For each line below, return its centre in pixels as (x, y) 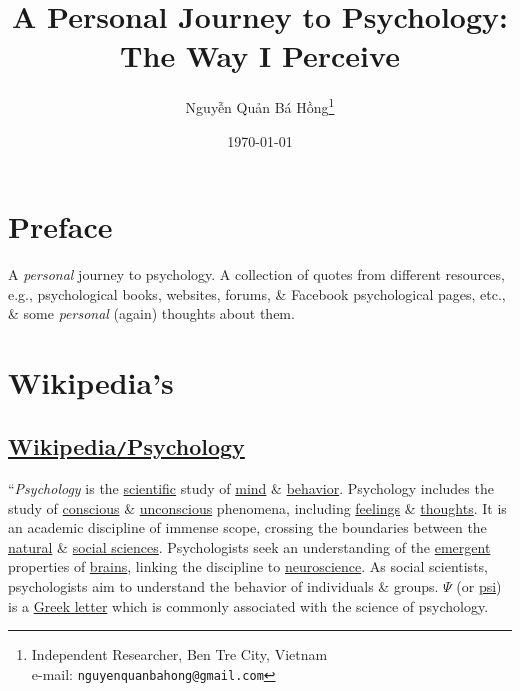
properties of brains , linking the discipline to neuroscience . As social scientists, (248, 566)
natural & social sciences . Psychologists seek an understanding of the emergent (249, 546)
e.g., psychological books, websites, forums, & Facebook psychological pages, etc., (257, 293)
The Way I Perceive (260, 55)
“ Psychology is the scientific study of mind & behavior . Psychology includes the (251, 488)
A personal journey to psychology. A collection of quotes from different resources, (256, 274)
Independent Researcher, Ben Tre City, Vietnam (179, 654)
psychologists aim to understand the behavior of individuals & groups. (223, 586)
